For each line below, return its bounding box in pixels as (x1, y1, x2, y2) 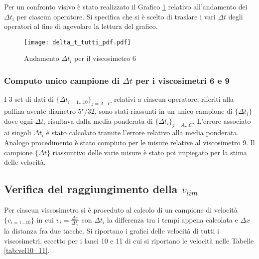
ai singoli (4, 127, 31, 138)
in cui (36, 214, 54, 225)
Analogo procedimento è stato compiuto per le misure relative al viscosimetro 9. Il (4, 137, 255, 148)
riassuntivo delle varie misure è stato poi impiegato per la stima (52, 147, 247, 157)
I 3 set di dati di (4, 94, 54, 104)
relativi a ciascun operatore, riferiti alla (114, 94, 234, 104)
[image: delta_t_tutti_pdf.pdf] (24, 38, 131, 46)
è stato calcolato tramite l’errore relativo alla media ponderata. (46, 127, 239, 138)
